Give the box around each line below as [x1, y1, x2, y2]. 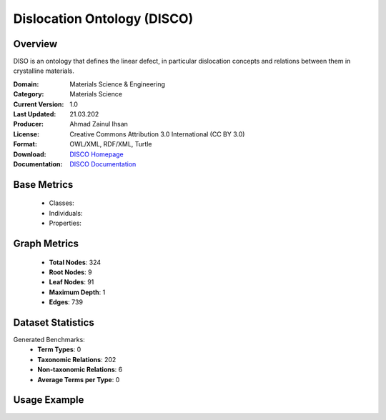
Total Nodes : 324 [49, 258, 102, 266]
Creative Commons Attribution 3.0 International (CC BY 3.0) [69, 129, 245, 139]
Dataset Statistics [13, 316, 94, 329]
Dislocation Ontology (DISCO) [13, 11, 194, 26]
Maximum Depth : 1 [49, 288, 106, 296]
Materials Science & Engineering [69, 79, 166, 89]
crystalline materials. [13, 66, 75, 75]
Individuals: [49, 209, 83, 217]
